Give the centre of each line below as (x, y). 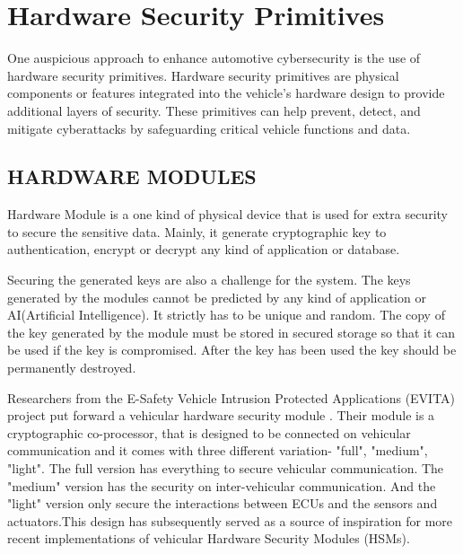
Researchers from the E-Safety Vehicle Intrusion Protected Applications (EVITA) (231, 397)
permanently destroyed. (72, 368)
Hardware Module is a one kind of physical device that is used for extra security (227, 214)
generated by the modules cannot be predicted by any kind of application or (217, 297)
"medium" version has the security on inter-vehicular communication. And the (222, 485)
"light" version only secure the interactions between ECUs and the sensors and (223, 503)
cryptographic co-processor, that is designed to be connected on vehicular (209, 432)
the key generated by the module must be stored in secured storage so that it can (231, 332)
